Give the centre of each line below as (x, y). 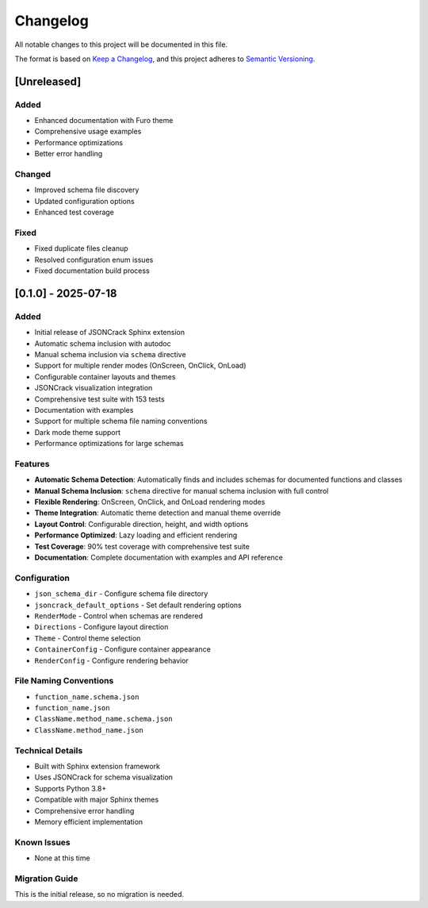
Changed (33, 175)
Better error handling (69, 154)
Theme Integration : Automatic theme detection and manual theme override (158, 513)
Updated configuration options (84, 201)
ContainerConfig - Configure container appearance (123, 649)
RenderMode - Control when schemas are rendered (119, 616)
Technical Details (49, 750)
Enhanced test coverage (75, 212)
